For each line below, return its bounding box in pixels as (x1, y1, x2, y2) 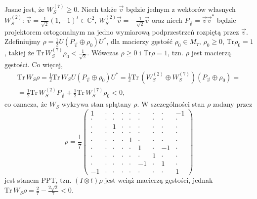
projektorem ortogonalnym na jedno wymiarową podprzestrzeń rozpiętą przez (4, 26, 239, 37)
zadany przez (213, 99, 253, 109)
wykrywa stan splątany (61, 99, 131, 109)
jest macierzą (191, 47, 231, 58)
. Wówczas (87, 47, 119, 58)
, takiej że (4, 47, 34, 58)
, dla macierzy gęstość (106, 36, 172, 46)
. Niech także (77, 3, 117, 14)
